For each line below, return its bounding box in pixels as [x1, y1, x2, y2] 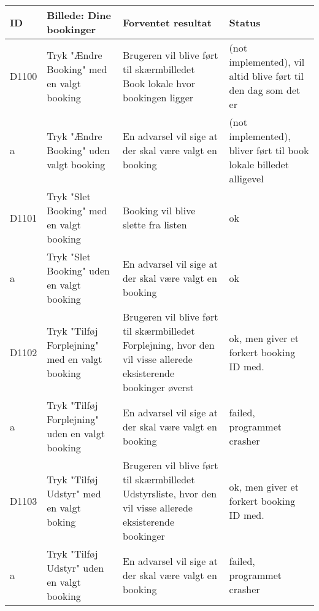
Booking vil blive [122, 203, 196, 217]
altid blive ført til [229, 69, 304, 83]
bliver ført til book [229, 143, 309, 157]
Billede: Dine [47, 8, 111, 22]
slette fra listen [122, 217, 187, 232]
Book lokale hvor [122, 76, 195, 90]
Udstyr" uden [47, 561, 104, 575]
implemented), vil [229, 55, 305, 69]
